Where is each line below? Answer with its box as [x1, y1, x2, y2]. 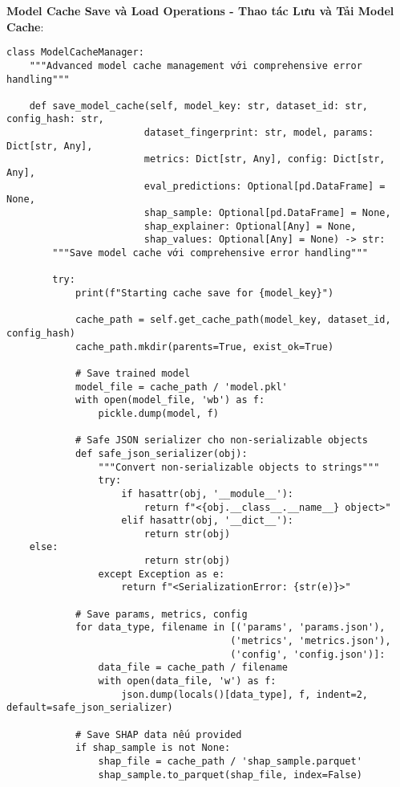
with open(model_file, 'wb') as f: [75, 394, 265, 406]
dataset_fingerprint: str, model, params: [143, 127, 374, 139]
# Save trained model [75, 367, 191, 379]
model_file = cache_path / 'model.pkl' [75, 381, 288, 393]
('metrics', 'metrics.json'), [230, 635, 391, 647]
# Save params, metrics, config [75, 608, 248, 620]
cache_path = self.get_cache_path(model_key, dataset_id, [75, 314, 391, 326]
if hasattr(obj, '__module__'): [121, 487, 293, 500]
